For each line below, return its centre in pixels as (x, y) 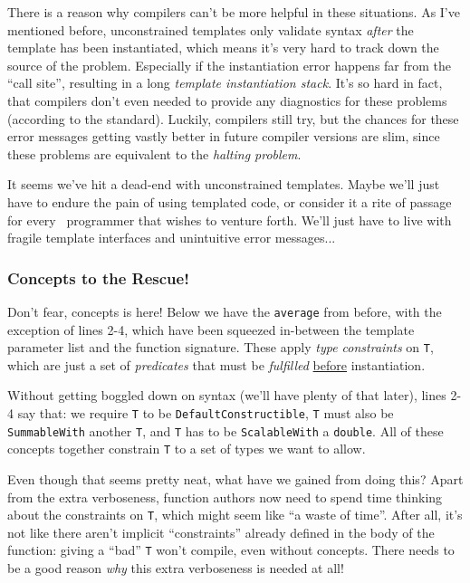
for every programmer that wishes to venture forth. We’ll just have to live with (230, 220)
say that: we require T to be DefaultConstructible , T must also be (206, 413)
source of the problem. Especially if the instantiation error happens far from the (230, 65)
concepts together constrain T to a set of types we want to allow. (187, 449)
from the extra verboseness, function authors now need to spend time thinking (225, 497)
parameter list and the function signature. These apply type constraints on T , (221, 347)
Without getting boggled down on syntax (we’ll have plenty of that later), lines (227, 395)
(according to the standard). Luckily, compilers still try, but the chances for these (233, 118)
